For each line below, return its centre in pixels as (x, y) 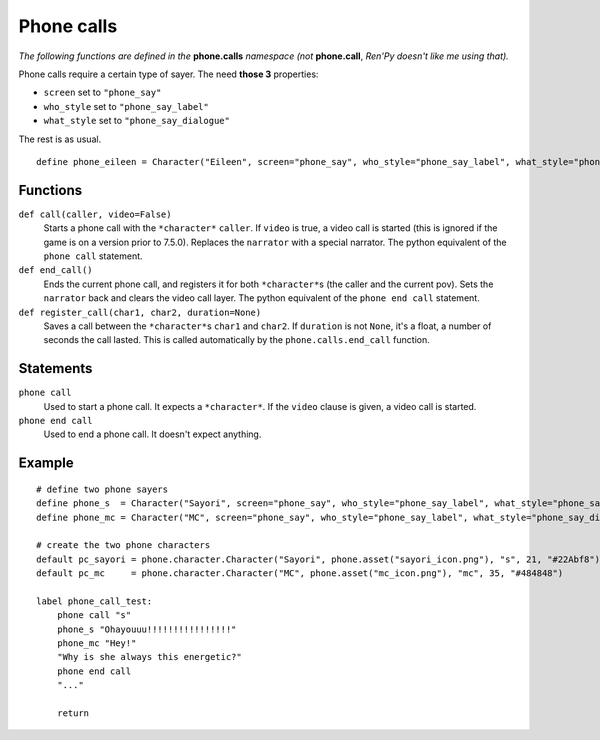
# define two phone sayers (102, 489)
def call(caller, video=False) (95, 214)
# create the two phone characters (123, 545)
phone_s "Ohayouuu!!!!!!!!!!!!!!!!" (146, 629)
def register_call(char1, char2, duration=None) (140, 312)
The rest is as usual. (60, 139)
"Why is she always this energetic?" (149, 657)
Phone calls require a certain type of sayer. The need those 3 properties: (168, 74)
